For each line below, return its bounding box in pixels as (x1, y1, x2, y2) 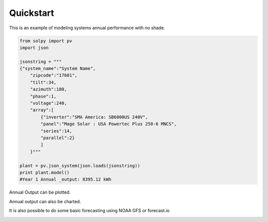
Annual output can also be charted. (9, 198, 81, 204)
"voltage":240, (30, 101, 67, 106)
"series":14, (40, 128, 72, 134)
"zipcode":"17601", (30, 72, 78, 78)
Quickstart (9, 7, 55, 18)
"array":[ (30, 107, 54, 113)
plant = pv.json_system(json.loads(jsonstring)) (19, 163, 140, 168)
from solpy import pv (19, 38, 72, 44)
